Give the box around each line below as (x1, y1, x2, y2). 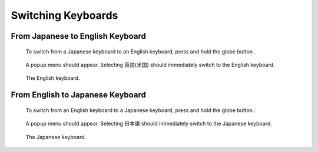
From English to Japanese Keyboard (11, 90, 147, 100)
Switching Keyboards (11, 9, 118, 22)
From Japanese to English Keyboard (11, 31, 147, 41)
